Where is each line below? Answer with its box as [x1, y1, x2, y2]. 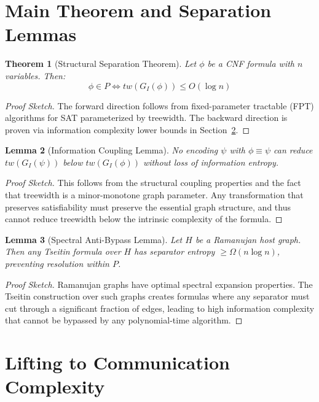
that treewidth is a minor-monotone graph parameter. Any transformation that [5, 188, 304, 201]
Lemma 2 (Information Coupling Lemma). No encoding [5, 144, 218, 157]
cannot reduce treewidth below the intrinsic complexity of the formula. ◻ [5, 212, 283, 225]
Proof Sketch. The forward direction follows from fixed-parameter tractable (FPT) [5, 99, 314, 112]
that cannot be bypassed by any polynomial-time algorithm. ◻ [5, 314, 243, 327]
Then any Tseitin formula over [5, 245, 121, 258]
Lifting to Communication [5, 350, 230, 375]
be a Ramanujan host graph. [195, 233, 301, 245]
